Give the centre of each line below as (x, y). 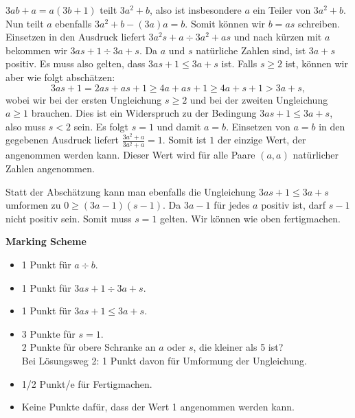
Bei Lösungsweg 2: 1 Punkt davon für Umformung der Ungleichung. (164, 361)
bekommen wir (36, 50)
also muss (26, 126)
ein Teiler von (282, 10)
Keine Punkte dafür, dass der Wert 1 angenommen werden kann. (158, 407)
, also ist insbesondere (196, 10)
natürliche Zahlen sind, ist (251, 50)
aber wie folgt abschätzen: (60, 77)
